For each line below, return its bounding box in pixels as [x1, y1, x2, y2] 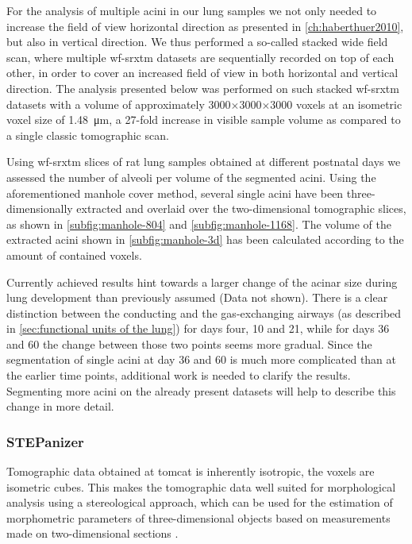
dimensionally [6, 200, 73, 217]
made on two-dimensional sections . [6, 525, 179, 542]
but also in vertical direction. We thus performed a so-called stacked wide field [6, 33, 388, 50]
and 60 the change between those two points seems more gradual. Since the [6, 335, 372, 352]
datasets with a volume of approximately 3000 [6, 95, 231, 112]
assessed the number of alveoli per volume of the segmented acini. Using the [6, 168, 376, 185]
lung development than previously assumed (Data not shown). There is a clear [6, 289, 388, 306]
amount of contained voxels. [6, 246, 142, 263]
